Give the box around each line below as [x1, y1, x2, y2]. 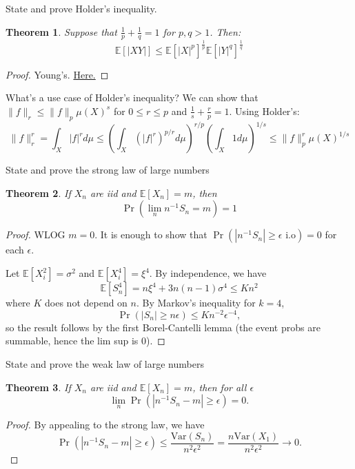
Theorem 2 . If [6, 185, 71, 200]
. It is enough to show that [94, 227, 207, 242]
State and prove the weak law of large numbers [6, 356, 204, 371]
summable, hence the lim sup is [6, 333, 139, 348]
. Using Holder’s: [229, 103, 300, 118]
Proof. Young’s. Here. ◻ [6, 67, 109, 81]
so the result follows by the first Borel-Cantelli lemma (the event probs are [6, 320, 321, 334]
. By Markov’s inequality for [136, 295, 256, 310]
